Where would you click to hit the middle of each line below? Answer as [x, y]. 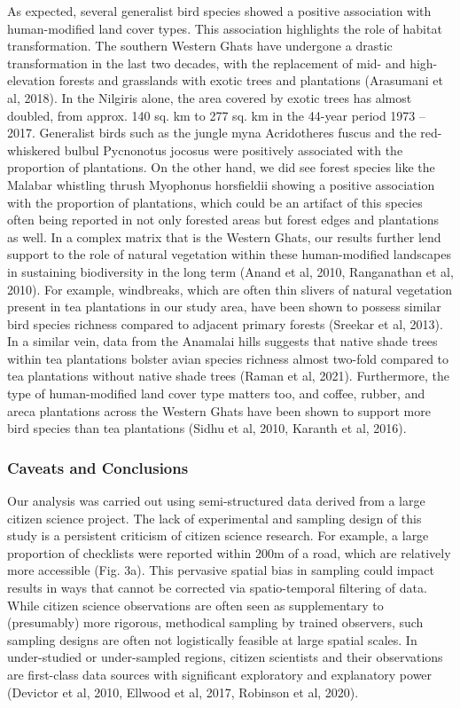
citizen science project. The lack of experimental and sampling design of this [214, 518]
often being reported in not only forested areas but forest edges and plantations [223, 220]
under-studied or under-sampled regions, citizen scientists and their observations [225, 657]
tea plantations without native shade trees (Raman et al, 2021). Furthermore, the [228, 376]
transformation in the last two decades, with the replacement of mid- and [207, 63]
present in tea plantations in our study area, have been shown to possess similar [224, 307]
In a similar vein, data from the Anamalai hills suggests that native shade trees [222, 341]
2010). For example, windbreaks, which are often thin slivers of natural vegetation [230, 289]
